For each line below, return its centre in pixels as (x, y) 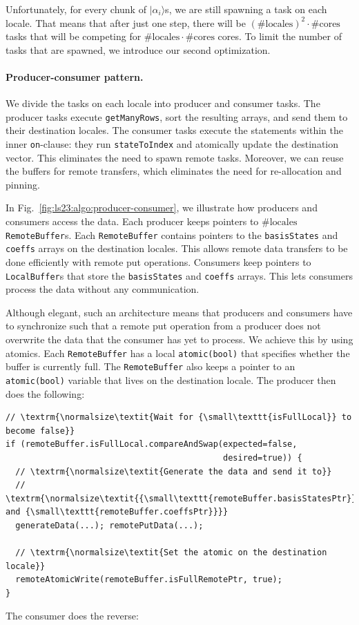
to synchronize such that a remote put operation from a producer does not (163, 326)
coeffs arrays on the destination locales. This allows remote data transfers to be (177, 248)
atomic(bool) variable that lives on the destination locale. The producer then (171, 379)
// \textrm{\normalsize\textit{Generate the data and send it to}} (174, 471)
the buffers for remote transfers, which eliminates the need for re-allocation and (174, 171)
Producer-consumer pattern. (75, 76)
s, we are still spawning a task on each (246, 9)
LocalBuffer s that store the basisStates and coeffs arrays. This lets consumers (179, 275)
